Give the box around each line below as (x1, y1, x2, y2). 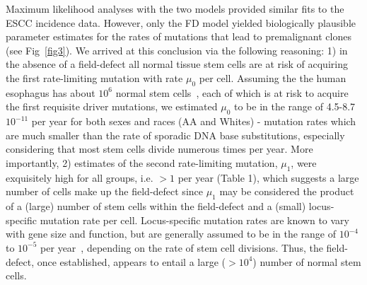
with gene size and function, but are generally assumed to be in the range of (6, 226, 337, 241)
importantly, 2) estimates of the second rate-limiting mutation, (6, 155, 278, 170)
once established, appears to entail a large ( (37, 254, 226, 269)
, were (291, 155, 317, 170)
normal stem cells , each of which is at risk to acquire (115, 85, 349, 100)
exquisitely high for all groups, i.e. (6, 170, 153, 185)
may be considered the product (219, 184, 354, 199)
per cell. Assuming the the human (199, 70, 346, 85)
